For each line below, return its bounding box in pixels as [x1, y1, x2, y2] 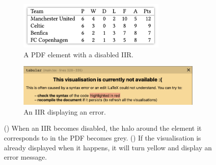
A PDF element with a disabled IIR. [24, 49, 134, 59]
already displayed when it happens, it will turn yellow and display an [4, 142, 212, 152]
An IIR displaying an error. [24, 106, 106, 117]
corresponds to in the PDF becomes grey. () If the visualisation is [4, 132, 201, 142]
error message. [4, 152, 47, 162]
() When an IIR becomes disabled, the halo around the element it [4, 123, 202, 133]
